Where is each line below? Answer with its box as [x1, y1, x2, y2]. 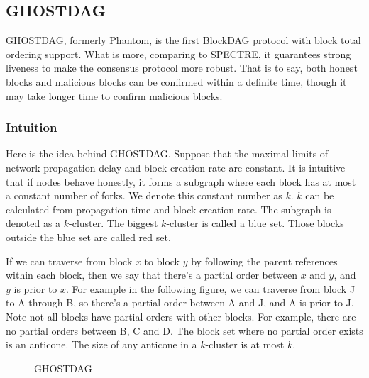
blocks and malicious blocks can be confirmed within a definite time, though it [6, 74, 347, 89]
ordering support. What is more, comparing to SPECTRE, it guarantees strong [6, 46, 351, 61]
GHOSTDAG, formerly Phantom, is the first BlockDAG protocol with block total [6, 33, 361, 48]
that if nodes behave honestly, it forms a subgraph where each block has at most [6, 174, 356, 189]
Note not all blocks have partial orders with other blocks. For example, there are [6, 308, 356, 323]
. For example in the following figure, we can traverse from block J [66, 281, 356, 296]
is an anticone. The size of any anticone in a [6, 337, 197, 352]
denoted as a [6, 216, 61, 230]
